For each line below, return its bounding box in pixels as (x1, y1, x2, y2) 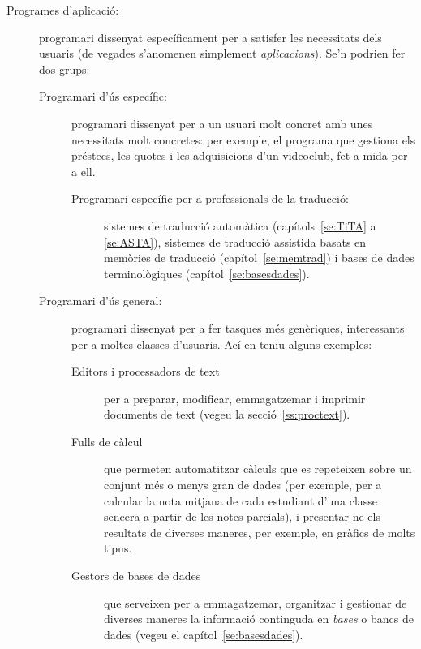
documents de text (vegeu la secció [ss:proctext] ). (104, 406, 350, 423)
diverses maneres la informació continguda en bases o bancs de (104, 610, 414, 627)
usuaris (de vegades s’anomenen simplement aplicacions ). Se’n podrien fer (39, 45, 406, 62)
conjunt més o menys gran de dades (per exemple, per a (104, 476, 382, 493)
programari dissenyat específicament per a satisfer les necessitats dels (39, 28, 382, 45)
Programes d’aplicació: (6, 2, 119, 18)
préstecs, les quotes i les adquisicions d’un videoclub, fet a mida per (71, 147, 408, 164)
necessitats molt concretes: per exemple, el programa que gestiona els (71, 131, 415, 148)
